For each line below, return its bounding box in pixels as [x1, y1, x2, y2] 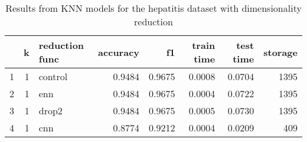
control [38, 70, 68, 83]
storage [263, 45, 298, 59]
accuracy [98, 45, 140, 59]
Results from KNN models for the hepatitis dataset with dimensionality [5, 1, 302, 15]
